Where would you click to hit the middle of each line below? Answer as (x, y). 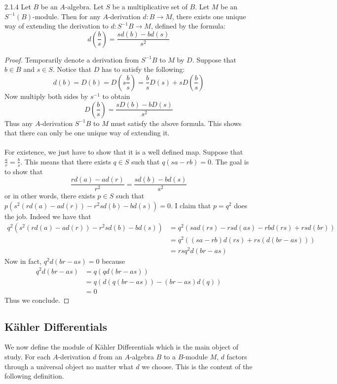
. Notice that (72, 69)
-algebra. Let (84, 6)
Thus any (19, 123)
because (113, 261)
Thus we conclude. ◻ (37, 300)
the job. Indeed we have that (48, 216)
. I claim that (191, 206)
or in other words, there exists (50, 196)
